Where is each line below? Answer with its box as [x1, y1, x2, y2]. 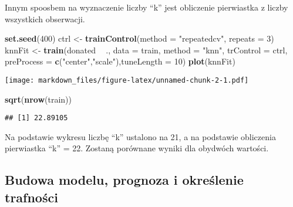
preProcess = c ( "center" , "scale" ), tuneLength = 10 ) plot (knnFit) [5, 55, 235, 67]
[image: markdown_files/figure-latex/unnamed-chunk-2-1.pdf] [5, 76, 249, 84]
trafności [5, 188, 58, 206]
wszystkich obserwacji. [5, 12, 85, 25]
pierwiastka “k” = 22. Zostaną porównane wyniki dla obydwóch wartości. [5, 142, 269, 154]
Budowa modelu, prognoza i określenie [5, 171, 244, 189]
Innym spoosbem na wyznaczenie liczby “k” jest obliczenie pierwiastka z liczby [5, 1, 288, 13]
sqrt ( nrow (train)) [5, 93, 72, 105]
